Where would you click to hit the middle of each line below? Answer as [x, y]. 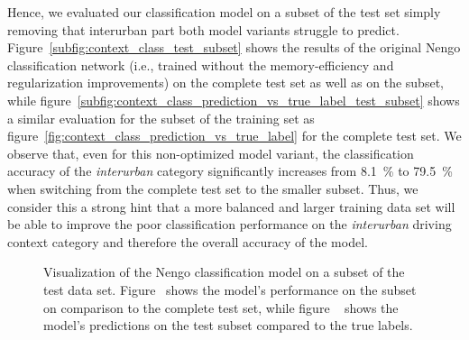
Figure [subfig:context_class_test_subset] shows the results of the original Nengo [234, 47]
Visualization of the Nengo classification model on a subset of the [224, 272]
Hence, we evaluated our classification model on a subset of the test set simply [224, 12]
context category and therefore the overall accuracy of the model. [188, 241]
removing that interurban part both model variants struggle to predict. [203, 29]
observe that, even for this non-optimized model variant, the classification [211, 153]
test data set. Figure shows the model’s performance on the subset [230, 289]
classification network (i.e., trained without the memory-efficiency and [201, 64]
